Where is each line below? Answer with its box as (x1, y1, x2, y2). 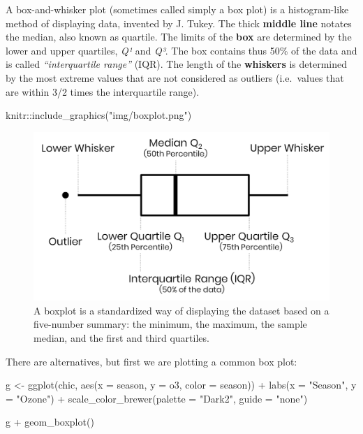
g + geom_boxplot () (6, 414, 94, 429)
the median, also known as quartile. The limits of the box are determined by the (6, 29, 352, 44)
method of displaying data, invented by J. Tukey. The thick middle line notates (6, 15, 352, 30)
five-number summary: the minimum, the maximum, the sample (34, 317, 307, 331)
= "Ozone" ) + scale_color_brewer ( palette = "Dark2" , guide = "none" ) (6, 391, 308, 405)
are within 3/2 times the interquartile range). (6, 84, 200, 99)
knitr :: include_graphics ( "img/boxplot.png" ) (6, 108, 192, 122)
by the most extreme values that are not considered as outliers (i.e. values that (6, 70, 344, 85)
